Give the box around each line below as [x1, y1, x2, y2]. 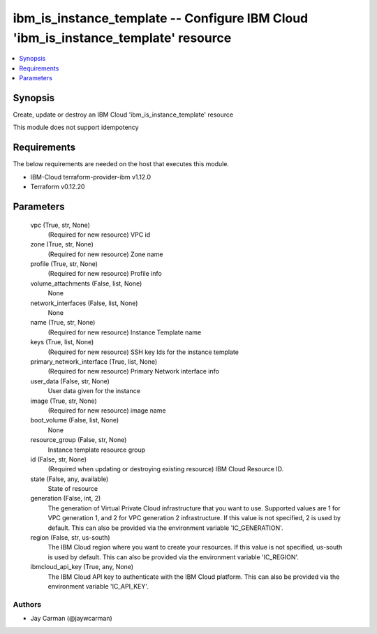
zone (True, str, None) [30, 240, 94, 249]
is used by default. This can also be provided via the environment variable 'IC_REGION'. [47, 552, 300, 561]
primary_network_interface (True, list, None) [30, 357, 158, 366]
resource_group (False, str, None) [30, 436, 127, 444]
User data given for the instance [47, 387, 141, 395]
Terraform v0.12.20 [30, 182, 85, 191]
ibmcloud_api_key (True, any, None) [30, 563, 134, 571]
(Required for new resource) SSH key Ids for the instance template [47, 348, 239, 356]
